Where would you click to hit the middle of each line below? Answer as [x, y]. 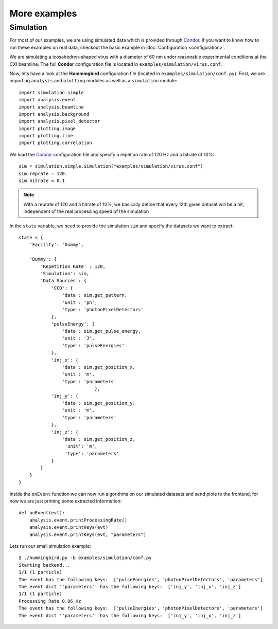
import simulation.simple [51, 92]
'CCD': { [62, 288]
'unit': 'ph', [80, 302]
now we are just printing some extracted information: [66, 501]
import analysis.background [54, 114]
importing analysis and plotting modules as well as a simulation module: [93, 81]
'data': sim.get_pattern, [95, 295]
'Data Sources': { [64, 281]
